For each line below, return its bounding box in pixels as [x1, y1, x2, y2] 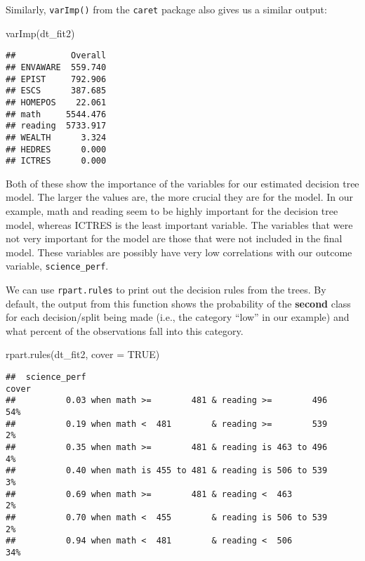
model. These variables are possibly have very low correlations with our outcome [6, 244, 352, 259]
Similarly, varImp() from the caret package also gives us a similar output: [6, 2, 327, 16]
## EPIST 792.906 [6, 74, 107, 84]
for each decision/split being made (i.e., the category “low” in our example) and [6, 310, 350, 324]
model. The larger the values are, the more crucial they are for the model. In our [6, 190, 354, 204]
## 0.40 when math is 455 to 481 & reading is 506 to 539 [6, 466, 328, 476]
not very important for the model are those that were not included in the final [6, 231, 343, 246]
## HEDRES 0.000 [6, 144, 107, 154]
